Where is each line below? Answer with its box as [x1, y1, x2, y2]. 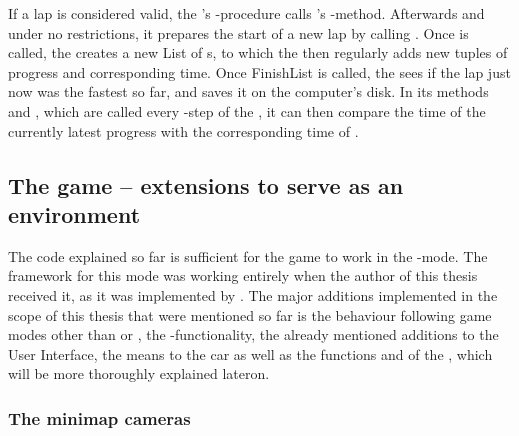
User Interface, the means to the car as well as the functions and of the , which [8, 343, 493, 364]
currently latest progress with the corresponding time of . [8, 120, 359, 141]
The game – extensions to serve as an [8, 169, 404, 200]
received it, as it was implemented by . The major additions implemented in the [8, 284, 498, 305]
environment [8, 198, 141, 229]
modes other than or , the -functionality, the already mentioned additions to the [8, 324, 499, 345]
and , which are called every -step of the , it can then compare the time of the [8, 100, 486, 121]
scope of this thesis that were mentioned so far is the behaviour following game [8, 304, 492, 325]
